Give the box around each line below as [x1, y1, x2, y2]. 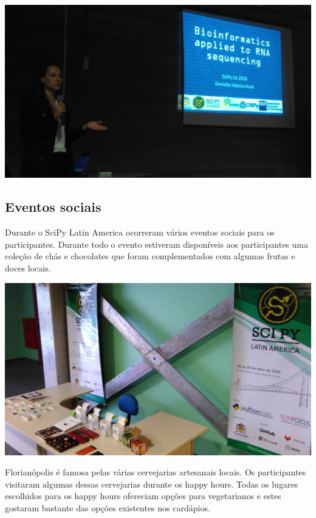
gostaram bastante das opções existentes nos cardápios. [5, 502, 210, 514]
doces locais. [5, 262, 51, 275]
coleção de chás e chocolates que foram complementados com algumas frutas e [5, 250, 295, 262]
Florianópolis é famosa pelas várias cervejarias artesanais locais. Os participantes [5, 466, 306, 478]
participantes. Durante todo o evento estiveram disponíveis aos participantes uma [5, 237, 308, 250]
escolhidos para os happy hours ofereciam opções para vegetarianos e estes [5, 489, 281, 502]
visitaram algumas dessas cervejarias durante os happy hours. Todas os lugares [5, 477, 298, 490]
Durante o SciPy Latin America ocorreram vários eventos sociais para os [5, 226, 275, 239]
